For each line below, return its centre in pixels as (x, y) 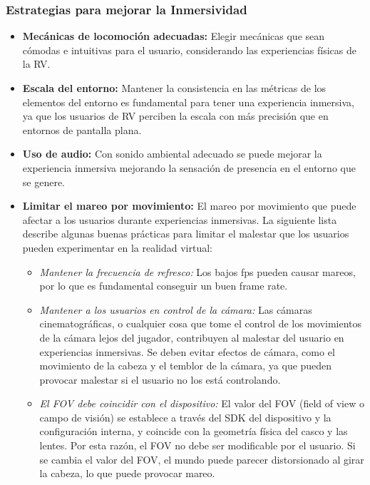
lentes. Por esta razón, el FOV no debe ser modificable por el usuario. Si (197, 445)
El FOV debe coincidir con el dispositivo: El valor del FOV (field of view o (202, 403)
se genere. (44, 182)
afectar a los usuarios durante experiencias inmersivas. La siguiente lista (180, 219)
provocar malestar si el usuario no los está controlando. (160, 379)
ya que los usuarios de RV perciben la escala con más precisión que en (175, 116)
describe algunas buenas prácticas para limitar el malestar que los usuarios (186, 234)
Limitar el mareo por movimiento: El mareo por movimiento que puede (189, 206)
